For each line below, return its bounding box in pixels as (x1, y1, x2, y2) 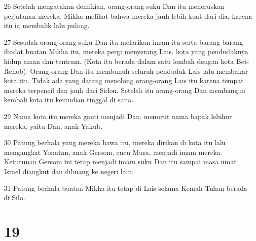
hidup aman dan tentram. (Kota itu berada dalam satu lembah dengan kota (4, 56, 234, 66)
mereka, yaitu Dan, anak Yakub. (4, 120, 103, 131)
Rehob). (4, 65, 28, 76)
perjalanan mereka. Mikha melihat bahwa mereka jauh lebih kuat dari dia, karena (4, 10, 253, 21)
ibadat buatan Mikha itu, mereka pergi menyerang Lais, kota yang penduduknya (4, 46, 249, 57)
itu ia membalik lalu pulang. (4, 20, 90, 30)
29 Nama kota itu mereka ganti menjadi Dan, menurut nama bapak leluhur (4, 111, 232, 121)
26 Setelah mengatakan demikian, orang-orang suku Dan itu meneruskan (4, 1, 224, 11)
